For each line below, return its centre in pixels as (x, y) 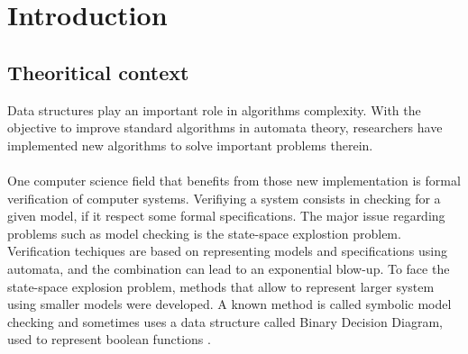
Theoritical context (98, 72)
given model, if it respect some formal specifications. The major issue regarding (226, 216)
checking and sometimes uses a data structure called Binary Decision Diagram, (225, 321)
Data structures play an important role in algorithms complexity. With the (214, 109)
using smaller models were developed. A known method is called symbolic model (229, 304)
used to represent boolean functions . (109, 339)
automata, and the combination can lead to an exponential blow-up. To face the (229, 268)
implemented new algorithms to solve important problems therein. (190, 145)
